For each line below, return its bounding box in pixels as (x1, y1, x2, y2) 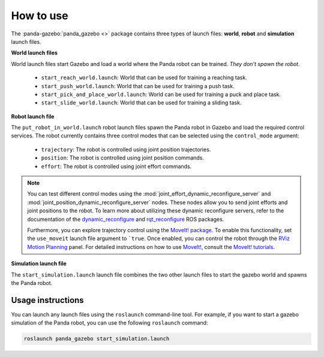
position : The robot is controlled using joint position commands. (41, 154, 204, 161)
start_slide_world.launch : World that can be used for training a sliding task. (41, 99, 242, 106)
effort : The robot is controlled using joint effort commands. (41, 163, 192, 170)
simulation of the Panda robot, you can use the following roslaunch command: (11, 319, 208, 326)
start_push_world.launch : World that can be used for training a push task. (41, 82, 235, 89)
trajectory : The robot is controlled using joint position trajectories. (41, 146, 211, 153)
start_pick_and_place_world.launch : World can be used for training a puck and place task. (41, 91, 281, 98)
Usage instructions (11, 295, 84, 305)
